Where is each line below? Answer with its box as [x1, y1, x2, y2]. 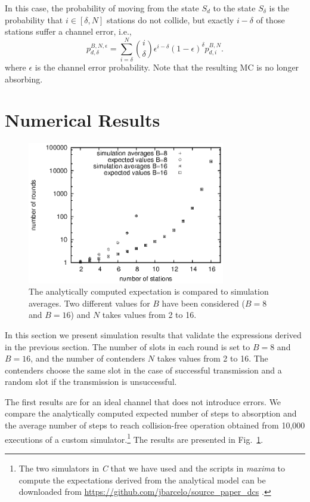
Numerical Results [5, 108, 160, 132]
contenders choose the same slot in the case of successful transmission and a [5, 363, 282, 376]
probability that [5, 13, 63, 26]
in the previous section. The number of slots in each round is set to [5, 340, 250, 353]
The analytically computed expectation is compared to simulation [29, 285, 269, 298]
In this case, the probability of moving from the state [5, 2, 199, 14]
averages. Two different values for [29, 296, 150, 309]
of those [256, 13, 285, 26]
